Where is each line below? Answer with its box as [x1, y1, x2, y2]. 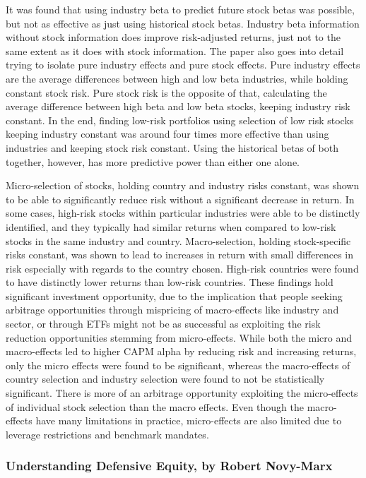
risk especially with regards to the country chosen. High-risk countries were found [6, 261, 359, 275]
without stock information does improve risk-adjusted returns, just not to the [6, 30, 341, 44]
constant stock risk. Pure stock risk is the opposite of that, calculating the [6, 85, 327, 100]
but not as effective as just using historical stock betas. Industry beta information [6, 16, 360, 30]
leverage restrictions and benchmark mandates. [6, 426, 209, 441]
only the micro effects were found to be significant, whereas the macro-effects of [6, 357, 350, 372]
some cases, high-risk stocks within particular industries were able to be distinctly [6, 205, 360, 220]
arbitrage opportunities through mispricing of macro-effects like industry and [6, 302, 339, 317]
